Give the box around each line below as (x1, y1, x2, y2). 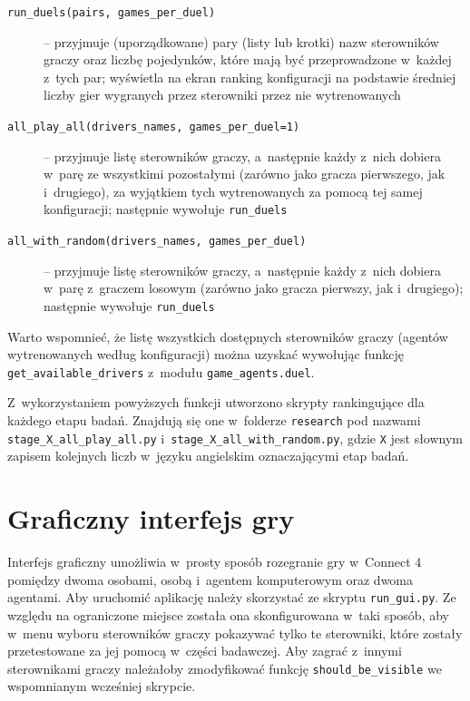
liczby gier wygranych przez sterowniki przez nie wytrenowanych (44, 85, 401, 104)
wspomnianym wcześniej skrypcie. (7, 677, 196, 696)
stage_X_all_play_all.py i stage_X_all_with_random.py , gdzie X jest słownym (7, 428, 464, 447)
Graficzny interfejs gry (7, 500, 295, 537)
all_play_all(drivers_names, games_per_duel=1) (7, 121, 300, 134)
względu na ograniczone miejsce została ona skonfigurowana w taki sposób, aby (7, 605, 449, 624)
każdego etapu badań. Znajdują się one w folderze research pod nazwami (7, 411, 421, 430)
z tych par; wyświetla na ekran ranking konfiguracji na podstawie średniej (44, 67, 456, 86)
